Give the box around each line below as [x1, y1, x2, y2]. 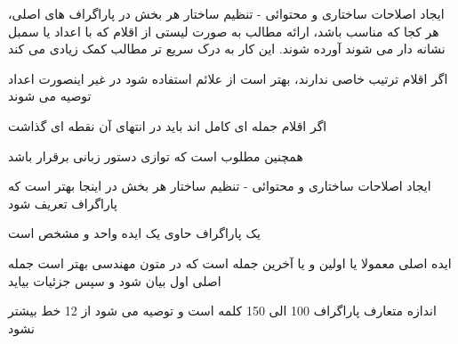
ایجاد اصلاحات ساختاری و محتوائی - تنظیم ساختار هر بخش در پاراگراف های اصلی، [8, 4, 445, 22]
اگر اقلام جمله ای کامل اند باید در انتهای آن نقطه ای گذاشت [8, 116, 327, 135]
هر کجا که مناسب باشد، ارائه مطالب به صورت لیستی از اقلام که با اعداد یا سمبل [8, 21, 439, 40]
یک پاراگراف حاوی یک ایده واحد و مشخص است [8, 224, 261, 242]
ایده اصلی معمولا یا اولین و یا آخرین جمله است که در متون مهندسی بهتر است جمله [8, 253, 452, 272]
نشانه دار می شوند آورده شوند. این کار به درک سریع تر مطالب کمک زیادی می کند [8, 39, 446, 58]
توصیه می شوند [8, 86, 92, 105]
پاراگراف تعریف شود [8, 193, 117, 212]
